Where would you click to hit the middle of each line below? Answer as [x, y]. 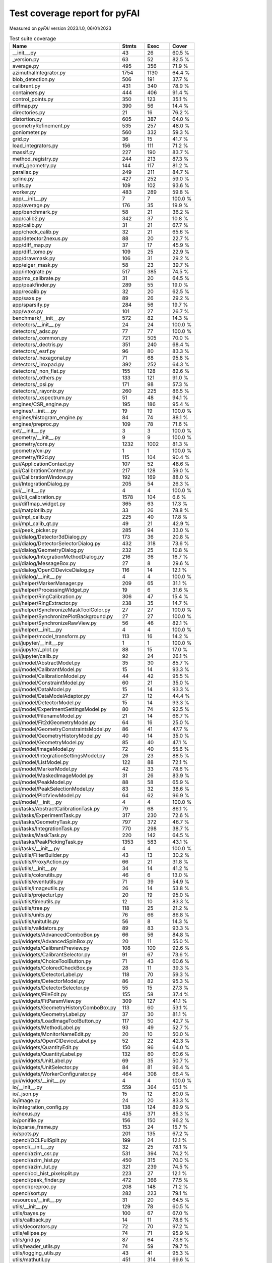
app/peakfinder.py [34, 285]
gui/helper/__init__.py [37, 630]
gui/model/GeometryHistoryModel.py [57, 736]
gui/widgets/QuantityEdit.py [46, 1047]
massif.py [24, 153]
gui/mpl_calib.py [32, 517]
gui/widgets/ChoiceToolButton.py [52, 961]
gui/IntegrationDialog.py [41, 484]
